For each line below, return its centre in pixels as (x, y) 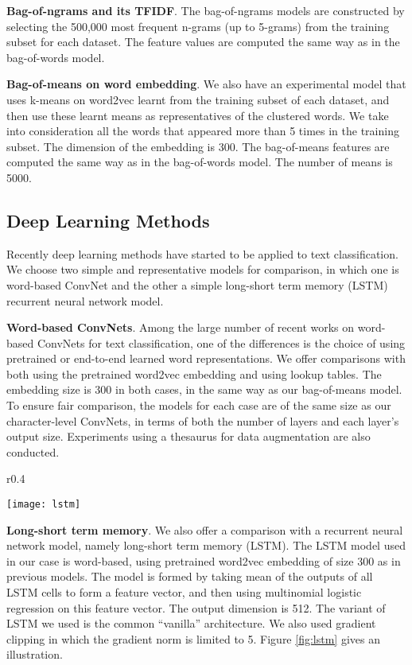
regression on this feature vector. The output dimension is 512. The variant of (196, 607)
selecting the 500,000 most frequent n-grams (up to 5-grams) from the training (198, 26)
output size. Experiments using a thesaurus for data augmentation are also (189, 436)
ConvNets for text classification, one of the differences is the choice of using (221, 342)
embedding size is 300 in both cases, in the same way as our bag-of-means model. (204, 389)
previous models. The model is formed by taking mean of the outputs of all (190, 576)
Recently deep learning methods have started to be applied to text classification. (202, 253)
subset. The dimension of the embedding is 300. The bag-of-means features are (198, 146)
